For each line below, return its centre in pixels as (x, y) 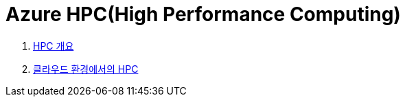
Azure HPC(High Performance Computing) (203, 14)
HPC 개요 (54, 46)
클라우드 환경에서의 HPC (86, 69)
